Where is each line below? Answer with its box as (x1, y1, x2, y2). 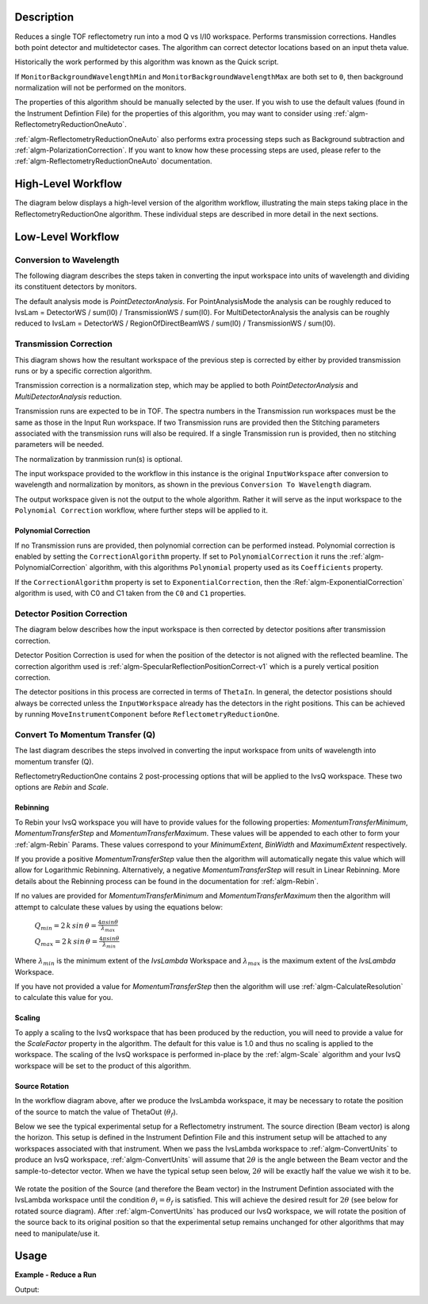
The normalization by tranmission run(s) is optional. (14, 454, 183, 464)
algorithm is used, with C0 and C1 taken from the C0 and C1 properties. (14, 588, 246, 598)
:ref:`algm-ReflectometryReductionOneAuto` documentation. (14, 156, 212, 166)
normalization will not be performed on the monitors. (14, 83, 186, 93)
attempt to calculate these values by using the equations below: (14, 902, 224, 912)
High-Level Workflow (14, 177, 123, 190)
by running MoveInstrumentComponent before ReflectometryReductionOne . (14, 710, 281, 719)
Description (14, 10, 75, 24)
